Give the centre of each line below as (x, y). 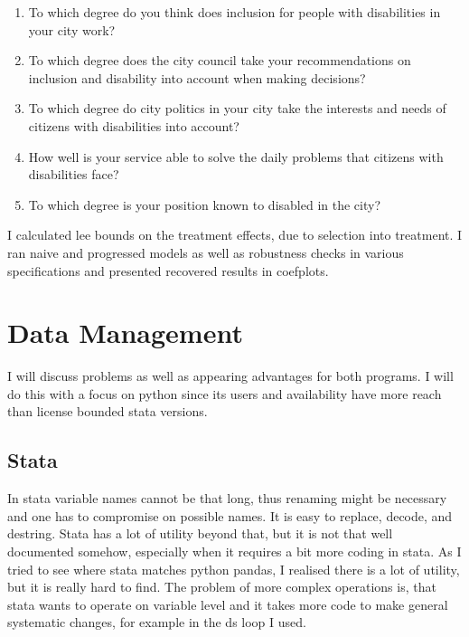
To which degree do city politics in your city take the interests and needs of (237, 108)
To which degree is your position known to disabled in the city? (204, 204)
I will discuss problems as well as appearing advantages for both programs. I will (230, 376)
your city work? (72, 29)
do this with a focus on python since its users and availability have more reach (225, 393)
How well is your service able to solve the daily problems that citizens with (236, 156)
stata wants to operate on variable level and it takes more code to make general (228, 604)
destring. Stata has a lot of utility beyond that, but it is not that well (200, 533)
